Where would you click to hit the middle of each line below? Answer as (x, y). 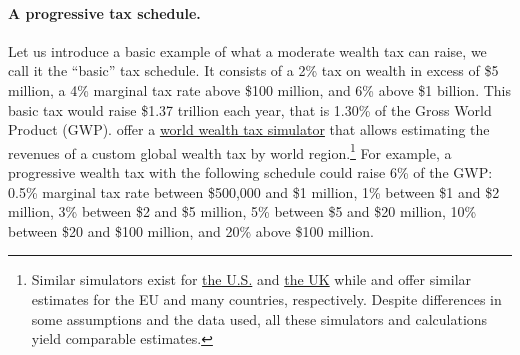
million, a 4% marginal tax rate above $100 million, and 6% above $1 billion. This (260, 89)
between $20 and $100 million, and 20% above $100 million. (191, 230)
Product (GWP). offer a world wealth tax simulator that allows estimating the (249, 129)
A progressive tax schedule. (104, 12)
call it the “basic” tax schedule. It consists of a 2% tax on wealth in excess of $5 (253, 70)
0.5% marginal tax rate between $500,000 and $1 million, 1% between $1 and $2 (254, 191)
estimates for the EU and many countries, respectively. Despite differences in (266, 298)
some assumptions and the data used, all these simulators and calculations (259, 318)
